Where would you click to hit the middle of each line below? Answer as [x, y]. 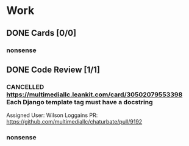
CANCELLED [25, 87]
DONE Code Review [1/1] [53, 69]
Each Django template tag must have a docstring [80, 102]
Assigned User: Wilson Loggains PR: [52, 115]
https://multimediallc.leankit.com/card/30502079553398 [94, 95]
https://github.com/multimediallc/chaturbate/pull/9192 [74, 122]
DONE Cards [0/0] [41, 33]
